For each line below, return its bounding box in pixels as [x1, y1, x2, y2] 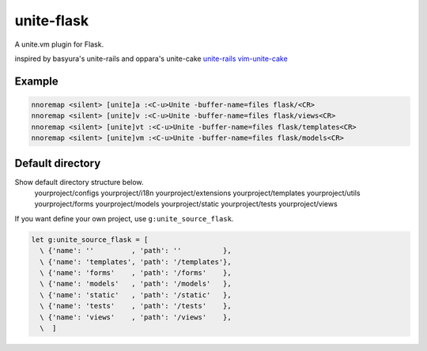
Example [14, 74, 59, 88]
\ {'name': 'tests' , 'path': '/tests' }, [40, 301, 232, 311]
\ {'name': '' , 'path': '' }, [40, 246, 232, 255]
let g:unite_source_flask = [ [31, 235, 149, 244]
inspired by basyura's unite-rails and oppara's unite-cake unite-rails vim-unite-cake [14, 54, 288, 63]
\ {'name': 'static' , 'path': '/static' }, [40, 290, 232, 300]
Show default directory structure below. [14, 177, 144, 187]
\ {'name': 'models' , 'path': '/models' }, [40, 279, 232, 289]
